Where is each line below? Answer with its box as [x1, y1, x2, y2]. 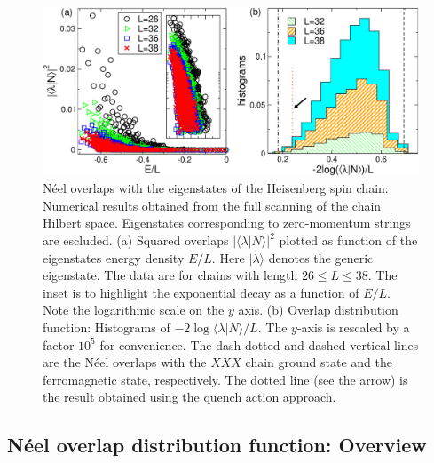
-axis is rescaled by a [296, 317, 410, 336]
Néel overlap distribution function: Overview [7, 431, 427, 459]
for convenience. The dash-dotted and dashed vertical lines [99, 335, 419, 354]
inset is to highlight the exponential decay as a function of [43, 283, 359, 301]
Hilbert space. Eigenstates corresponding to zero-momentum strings [43, 213, 411, 232]
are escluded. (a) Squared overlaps [43, 231, 229, 250]
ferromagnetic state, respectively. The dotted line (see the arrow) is [43, 370, 408, 388]
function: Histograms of [43, 317, 170, 336]
